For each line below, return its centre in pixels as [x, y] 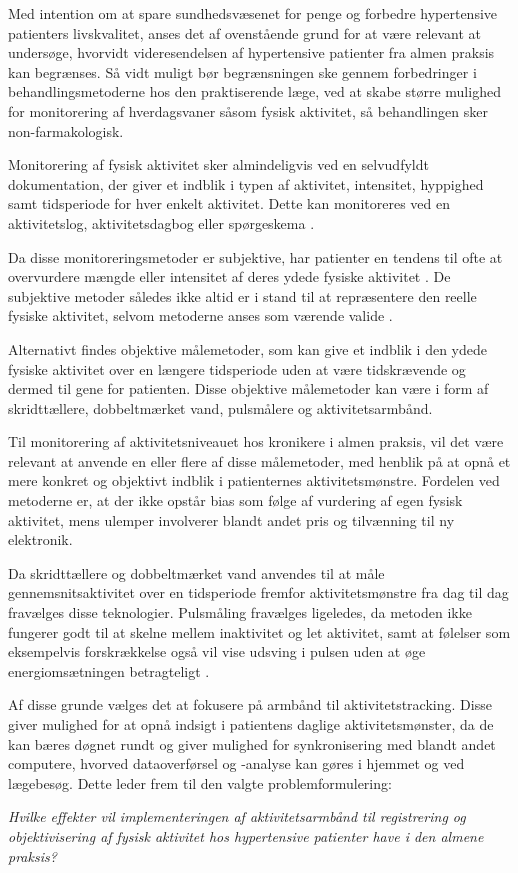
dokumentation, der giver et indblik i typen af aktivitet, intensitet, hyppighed [246, 183]
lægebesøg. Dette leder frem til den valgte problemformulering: [200, 782]
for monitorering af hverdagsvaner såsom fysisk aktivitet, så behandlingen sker [248, 110]
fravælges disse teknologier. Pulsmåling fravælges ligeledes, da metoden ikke [240, 612]
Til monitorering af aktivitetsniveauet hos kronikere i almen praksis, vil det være [256, 441]
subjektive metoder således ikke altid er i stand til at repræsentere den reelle [242, 295]
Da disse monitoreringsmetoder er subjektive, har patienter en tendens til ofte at [255, 256]
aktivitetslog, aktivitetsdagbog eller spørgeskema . [161, 222]
